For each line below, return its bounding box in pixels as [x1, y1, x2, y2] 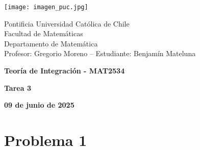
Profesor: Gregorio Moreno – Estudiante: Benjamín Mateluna [4, 48, 196, 59]
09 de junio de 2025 [4, 99, 74, 110]
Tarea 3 [4, 82, 31, 93]
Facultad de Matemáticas [4, 28, 83, 39]
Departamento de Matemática [4, 38, 98, 48]
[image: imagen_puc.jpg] [4, 4, 88, 11]
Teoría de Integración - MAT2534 [4, 65, 125, 76]
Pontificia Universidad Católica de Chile [4, 18, 130, 29]
